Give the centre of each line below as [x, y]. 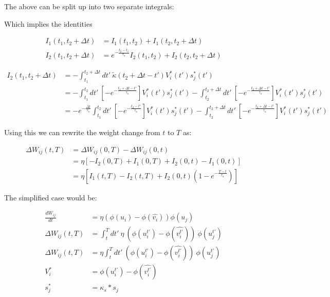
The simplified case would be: [51, 197]
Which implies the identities [48, 23]
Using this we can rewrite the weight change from [82, 132]
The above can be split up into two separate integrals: [89, 6]
